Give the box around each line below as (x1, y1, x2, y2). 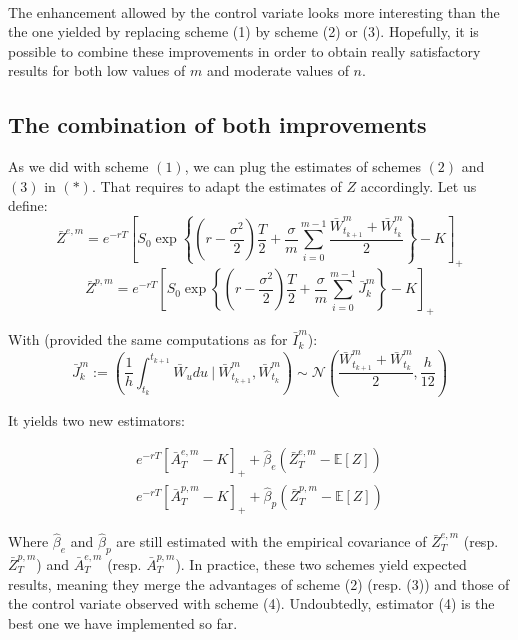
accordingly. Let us (360, 175, 477, 196)
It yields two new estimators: (8, 409, 185, 430)
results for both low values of (8, 60, 186, 81)
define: (8, 195, 48, 216)
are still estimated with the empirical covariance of (116, 531, 427, 552)
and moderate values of (206, 60, 349, 81)
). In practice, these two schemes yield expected (175, 554, 467, 575)
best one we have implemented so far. (8, 612, 238, 633)
